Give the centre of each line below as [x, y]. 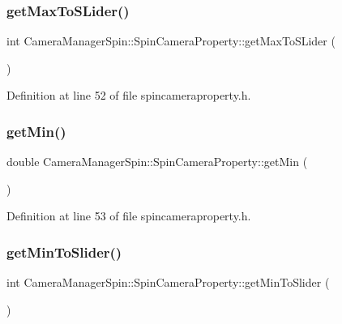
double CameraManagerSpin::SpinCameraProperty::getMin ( [157, 162]
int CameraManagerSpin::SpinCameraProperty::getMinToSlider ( [168, 282]
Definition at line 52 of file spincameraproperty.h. [129, 95]
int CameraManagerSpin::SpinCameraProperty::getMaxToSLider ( [171, 41]
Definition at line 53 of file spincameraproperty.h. [129, 216]
